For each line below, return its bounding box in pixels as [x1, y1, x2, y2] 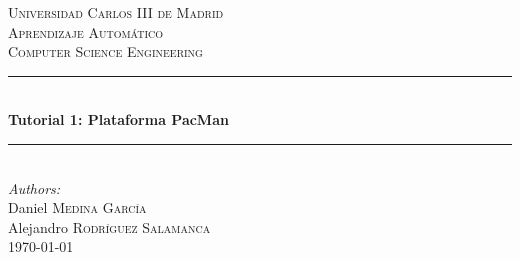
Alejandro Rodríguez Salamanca [8, 216, 211, 237]
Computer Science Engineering [8, 41, 203, 62]
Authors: [8, 177, 61, 198]
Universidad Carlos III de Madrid [8, 2, 224, 22]
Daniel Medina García [8, 197, 147, 218]
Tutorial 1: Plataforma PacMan [8, 109, 229, 130]
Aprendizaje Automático [8, 21, 164, 42]
